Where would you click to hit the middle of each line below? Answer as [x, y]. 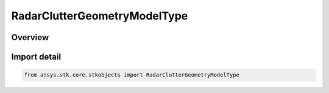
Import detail [36, 57]
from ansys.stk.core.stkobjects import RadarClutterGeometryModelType [132, 75]
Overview [30, 37]
